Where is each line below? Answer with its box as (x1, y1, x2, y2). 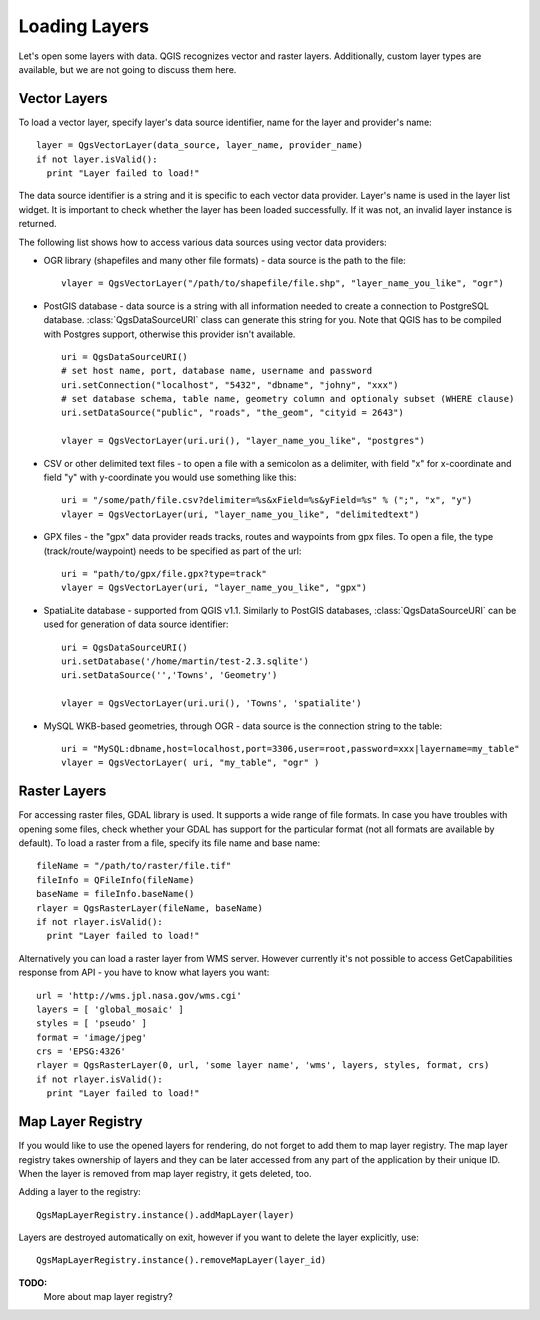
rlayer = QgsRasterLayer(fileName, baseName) (36, 902, 264, 914)
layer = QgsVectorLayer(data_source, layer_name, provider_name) (36, 140, 364, 151)
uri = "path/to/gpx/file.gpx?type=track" (61, 568, 267, 579)
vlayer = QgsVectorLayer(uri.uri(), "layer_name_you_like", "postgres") (61, 435, 425, 447)
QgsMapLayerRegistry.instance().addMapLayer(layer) (36, 1209, 295, 1220)
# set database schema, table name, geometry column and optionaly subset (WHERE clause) (61, 393, 515, 405)
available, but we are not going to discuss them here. (18, 63, 237, 75)
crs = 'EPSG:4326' (36, 1046, 127, 1057)
